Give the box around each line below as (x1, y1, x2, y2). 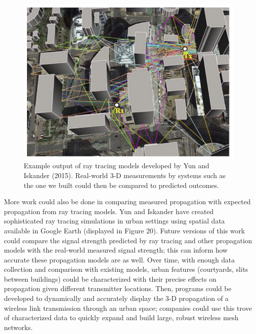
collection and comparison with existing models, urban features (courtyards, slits (4, 264, 248, 274)
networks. (4, 322, 33, 332)
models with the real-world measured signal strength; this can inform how (4, 245, 228, 255)
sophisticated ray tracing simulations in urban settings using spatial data (4, 216, 225, 226)
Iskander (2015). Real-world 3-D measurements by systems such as (24, 170, 226, 180)
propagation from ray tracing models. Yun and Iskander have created (4, 206, 213, 216)
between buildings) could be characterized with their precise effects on (4, 273, 216, 284)
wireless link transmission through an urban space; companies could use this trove (4, 302, 252, 313)
